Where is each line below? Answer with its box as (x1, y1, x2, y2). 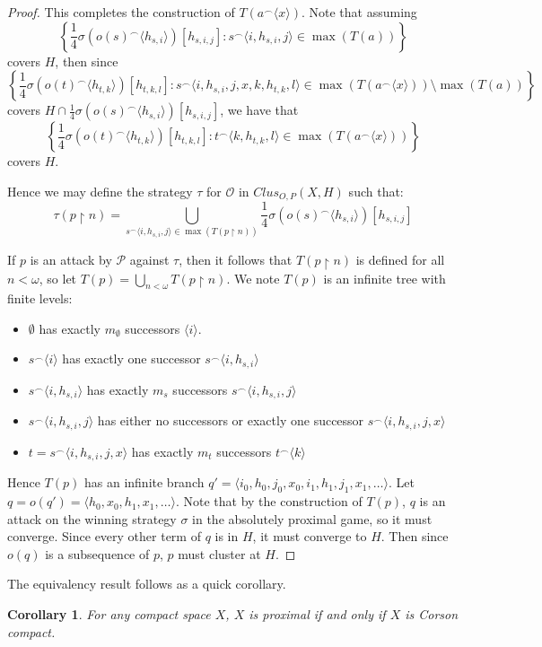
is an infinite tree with (323, 268, 446, 287)
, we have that (220, 101, 299, 119)
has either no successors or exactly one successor (97, 411, 364, 430)
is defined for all (355, 249, 445, 268)
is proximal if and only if (249, 605, 386, 624)
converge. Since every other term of (7, 527, 201, 546)
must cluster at (178, 544, 261, 563)
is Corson (405, 605, 459, 624)
